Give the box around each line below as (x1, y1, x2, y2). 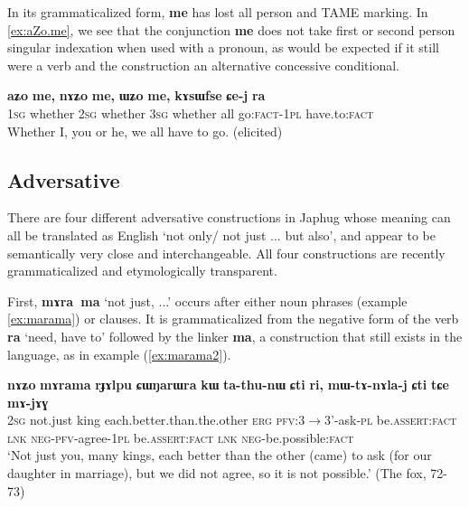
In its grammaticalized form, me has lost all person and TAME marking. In (7, 3, 428, 21)
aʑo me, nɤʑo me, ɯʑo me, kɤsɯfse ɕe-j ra (7, 86, 266, 105)
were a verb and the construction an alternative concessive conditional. (7, 55, 399, 74)
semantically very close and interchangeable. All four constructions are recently (7, 243, 446, 262)
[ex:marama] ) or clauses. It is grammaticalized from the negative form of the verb (7, 309, 459, 328)
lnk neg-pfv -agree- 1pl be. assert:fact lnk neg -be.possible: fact (7, 427, 354, 446)
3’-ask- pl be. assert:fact (324, 410, 457, 429)
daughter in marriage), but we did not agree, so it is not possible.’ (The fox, (7, 464, 427, 483)
